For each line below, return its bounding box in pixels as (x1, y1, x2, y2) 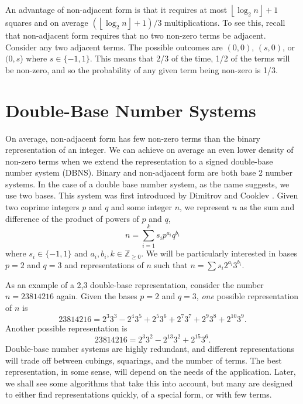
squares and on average (5, 16, 88, 28)
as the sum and (239, 201, 295, 213)
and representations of (64, 258, 144, 271)
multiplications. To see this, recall (164, 16, 285, 28)
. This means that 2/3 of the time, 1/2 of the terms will (89, 52, 290, 64)
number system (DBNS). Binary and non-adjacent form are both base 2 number (5, 166, 293, 179)
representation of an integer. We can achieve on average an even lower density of (5, 143, 294, 156)
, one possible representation (196, 290, 299, 302)
